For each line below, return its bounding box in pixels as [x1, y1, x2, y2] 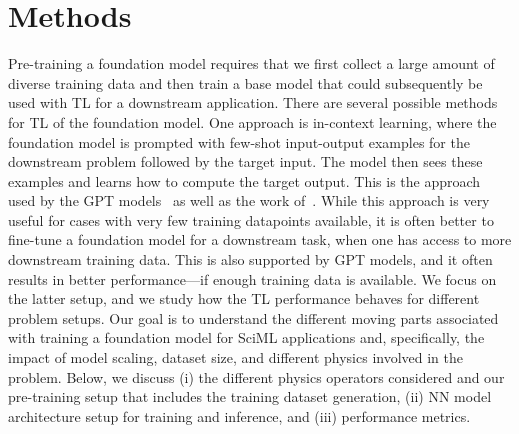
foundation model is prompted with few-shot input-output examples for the [8, 131, 470, 152]
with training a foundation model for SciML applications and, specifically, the [8, 327, 485, 348]
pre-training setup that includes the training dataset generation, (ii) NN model [8, 386, 492, 407]
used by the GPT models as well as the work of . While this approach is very [8, 190, 490, 211]
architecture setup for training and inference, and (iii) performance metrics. [8, 405, 471, 426]
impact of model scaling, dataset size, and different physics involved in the [8, 347, 464, 368]
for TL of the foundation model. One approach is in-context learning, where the [8, 111, 497, 132]
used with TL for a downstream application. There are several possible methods [8, 92, 498, 113]
